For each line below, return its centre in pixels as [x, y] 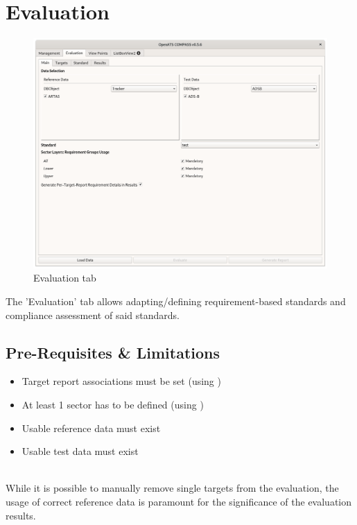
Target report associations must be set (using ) [121, 381]
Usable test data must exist [80, 451]
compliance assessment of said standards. [93, 315]
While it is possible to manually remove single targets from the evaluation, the [172, 488]
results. [21, 515]
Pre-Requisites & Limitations [113, 352]
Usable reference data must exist [91, 428]
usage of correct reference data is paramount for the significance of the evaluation [178, 501]
